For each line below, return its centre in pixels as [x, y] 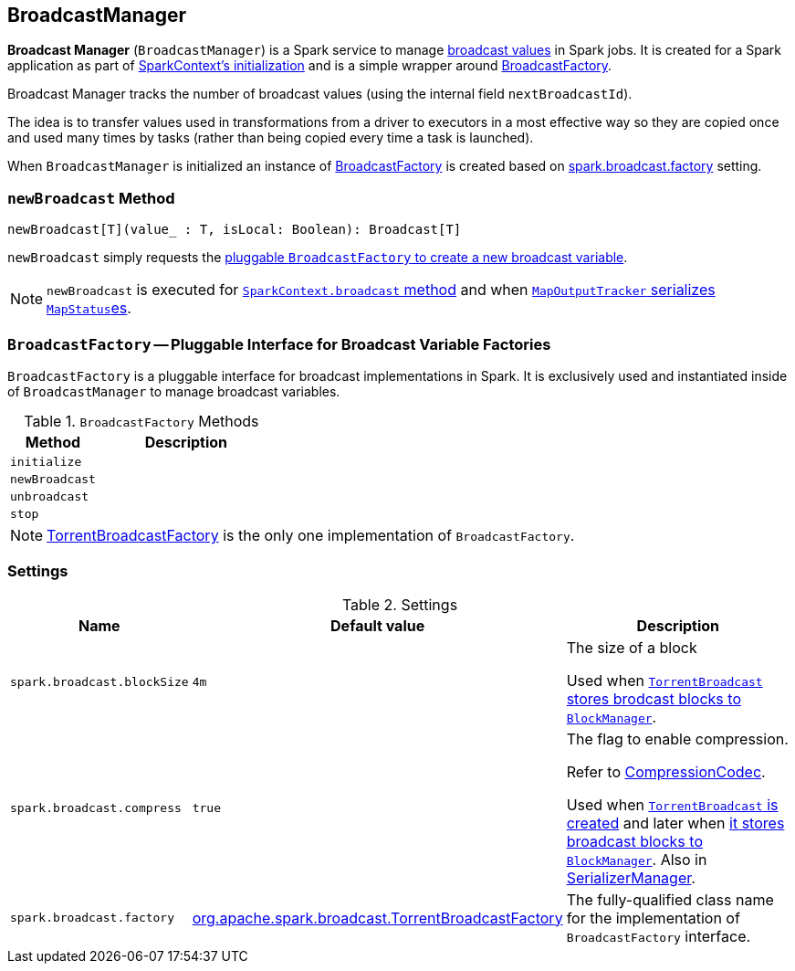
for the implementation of [653, 918]
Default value [378, 625]
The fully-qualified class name [670, 899]
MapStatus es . [89, 308]
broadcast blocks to [634, 841]
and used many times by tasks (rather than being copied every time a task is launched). [271, 138]
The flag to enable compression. [677, 739]
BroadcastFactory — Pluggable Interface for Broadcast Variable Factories [279, 344]
